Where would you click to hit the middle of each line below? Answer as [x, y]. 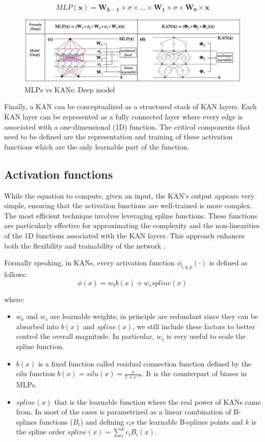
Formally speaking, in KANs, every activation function [89, 263]
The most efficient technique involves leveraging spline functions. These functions [131, 215]
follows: [16, 274]
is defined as [228, 263]
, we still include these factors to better [194, 326]
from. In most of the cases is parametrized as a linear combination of [124, 412]
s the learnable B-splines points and [187, 421]
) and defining [102, 421]
